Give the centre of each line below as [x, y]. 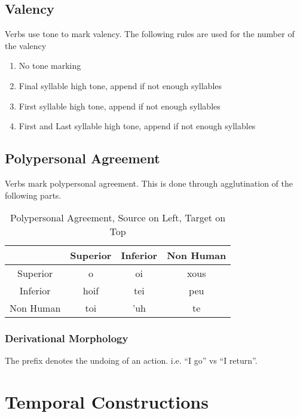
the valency [26, 45]
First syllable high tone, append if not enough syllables [120, 106]
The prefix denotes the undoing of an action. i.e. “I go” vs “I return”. [131, 360]
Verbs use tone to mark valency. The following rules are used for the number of [150, 34]
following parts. [33, 195]
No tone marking [50, 66]
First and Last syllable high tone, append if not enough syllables [137, 126]
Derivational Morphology [67, 338]
